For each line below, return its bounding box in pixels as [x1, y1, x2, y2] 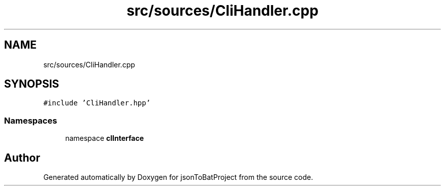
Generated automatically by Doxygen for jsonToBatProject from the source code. [43, 173, 313, 182]
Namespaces [4, 115, 57, 126]
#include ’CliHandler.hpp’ [43, 99, 151, 107]
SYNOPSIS [4, 78, 59, 91]
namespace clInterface [65, 134, 144, 143]
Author [4, 151, 40, 164]
